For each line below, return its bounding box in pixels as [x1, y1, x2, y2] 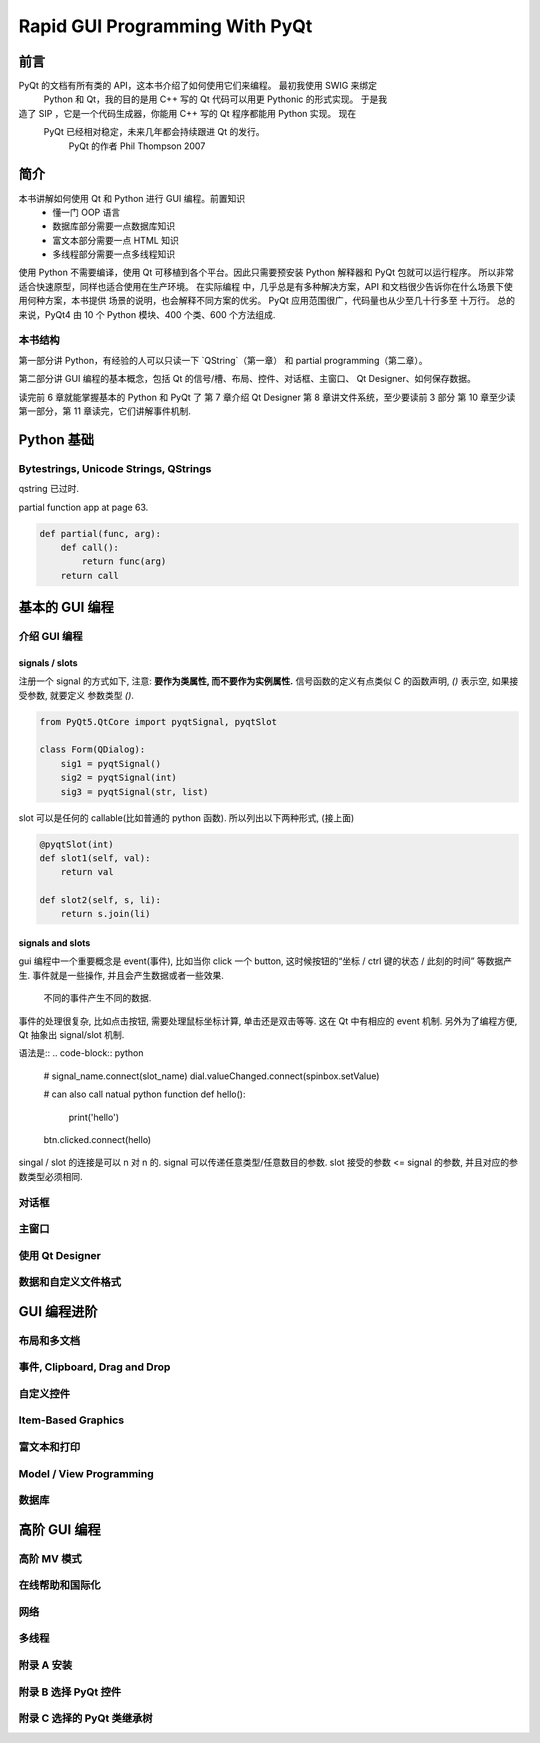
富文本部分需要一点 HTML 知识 [52, 234, 179, 246]
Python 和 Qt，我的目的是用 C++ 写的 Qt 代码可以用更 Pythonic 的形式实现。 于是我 [43, 93, 388, 105]
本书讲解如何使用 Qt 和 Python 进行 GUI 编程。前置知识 [18, 192, 246, 204]
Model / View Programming [18, 1466, 154, 1480]
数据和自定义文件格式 [18, 1275, 122, 1289]
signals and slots [18, 937, 91, 949]
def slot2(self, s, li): [39, 895, 162, 906]
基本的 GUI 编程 [18, 599, 114, 616]
